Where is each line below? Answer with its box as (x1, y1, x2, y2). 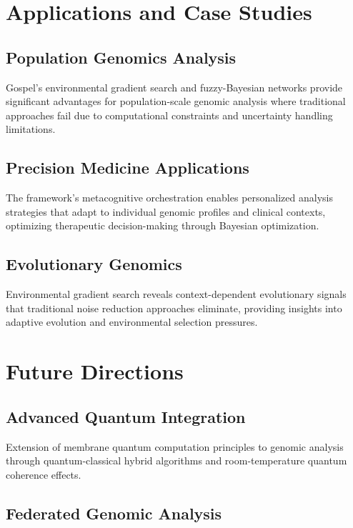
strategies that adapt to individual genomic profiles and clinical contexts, (6, 204, 326, 219)
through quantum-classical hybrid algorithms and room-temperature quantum (6, 453, 347, 468)
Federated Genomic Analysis (6, 502, 222, 524)
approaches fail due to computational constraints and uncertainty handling (6, 107, 333, 122)
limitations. (6, 121, 56, 136)
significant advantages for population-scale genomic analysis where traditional (6, 94, 346, 109)
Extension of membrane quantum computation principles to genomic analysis (6, 439, 344, 454)
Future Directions (6, 357, 184, 386)
